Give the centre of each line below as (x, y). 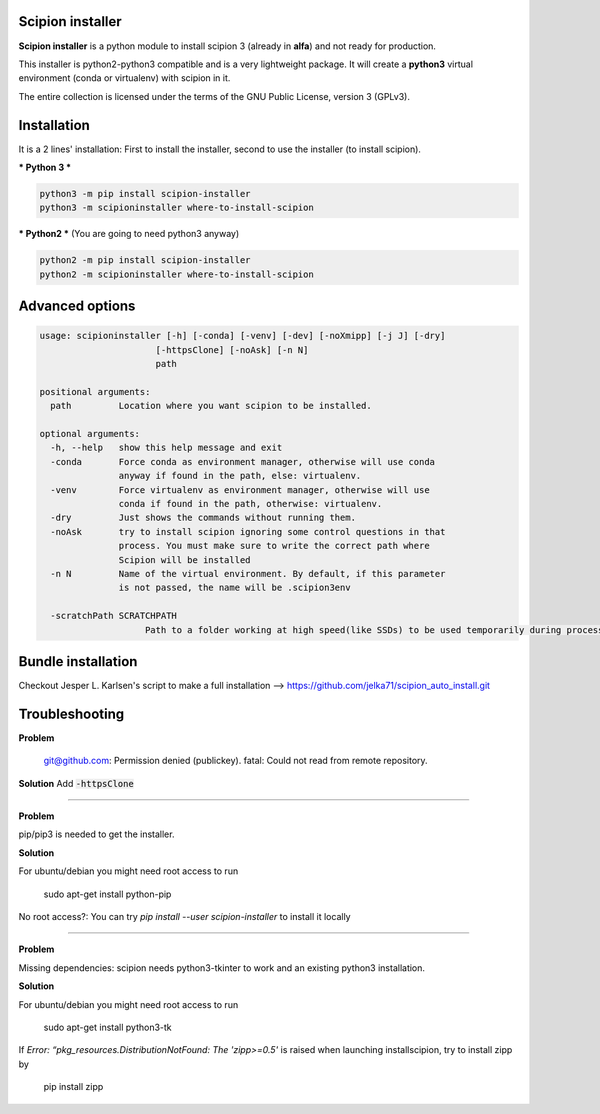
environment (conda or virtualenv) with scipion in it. (124, 78)
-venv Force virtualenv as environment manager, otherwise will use (240, 489)
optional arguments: (89, 434)
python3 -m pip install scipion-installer (145, 193)
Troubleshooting (71, 713)
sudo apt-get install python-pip (107, 894)
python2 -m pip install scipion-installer (145, 260)
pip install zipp (73, 1087)
